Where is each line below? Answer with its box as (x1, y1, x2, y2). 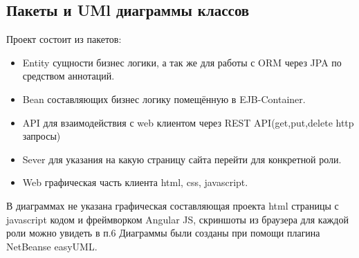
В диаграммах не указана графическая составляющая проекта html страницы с (6, 198, 339, 212)
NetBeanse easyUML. (6, 239, 98, 253)
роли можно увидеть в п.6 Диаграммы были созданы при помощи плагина (6, 225, 320, 240)
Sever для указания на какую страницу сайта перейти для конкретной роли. (22, 151, 342, 166)
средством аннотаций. (22, 68, 115, 83)
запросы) (22, 129, 61, 143)
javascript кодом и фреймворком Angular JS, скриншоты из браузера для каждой (6, 212, 349, 226)
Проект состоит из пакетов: (6, 32, 122, 46)
